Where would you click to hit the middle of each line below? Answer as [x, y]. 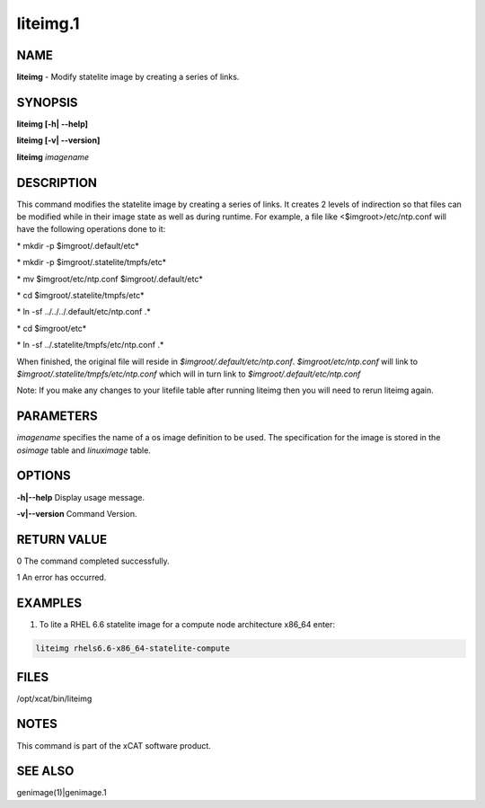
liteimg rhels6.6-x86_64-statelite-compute [133, 648]
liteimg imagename [53, 156]
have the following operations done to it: [91, 229]
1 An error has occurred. [62, 577]
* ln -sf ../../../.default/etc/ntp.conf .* [84, 312]
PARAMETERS [57, 417]
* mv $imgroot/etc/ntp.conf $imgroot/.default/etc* [110, 279]
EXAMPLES [49, 604]
